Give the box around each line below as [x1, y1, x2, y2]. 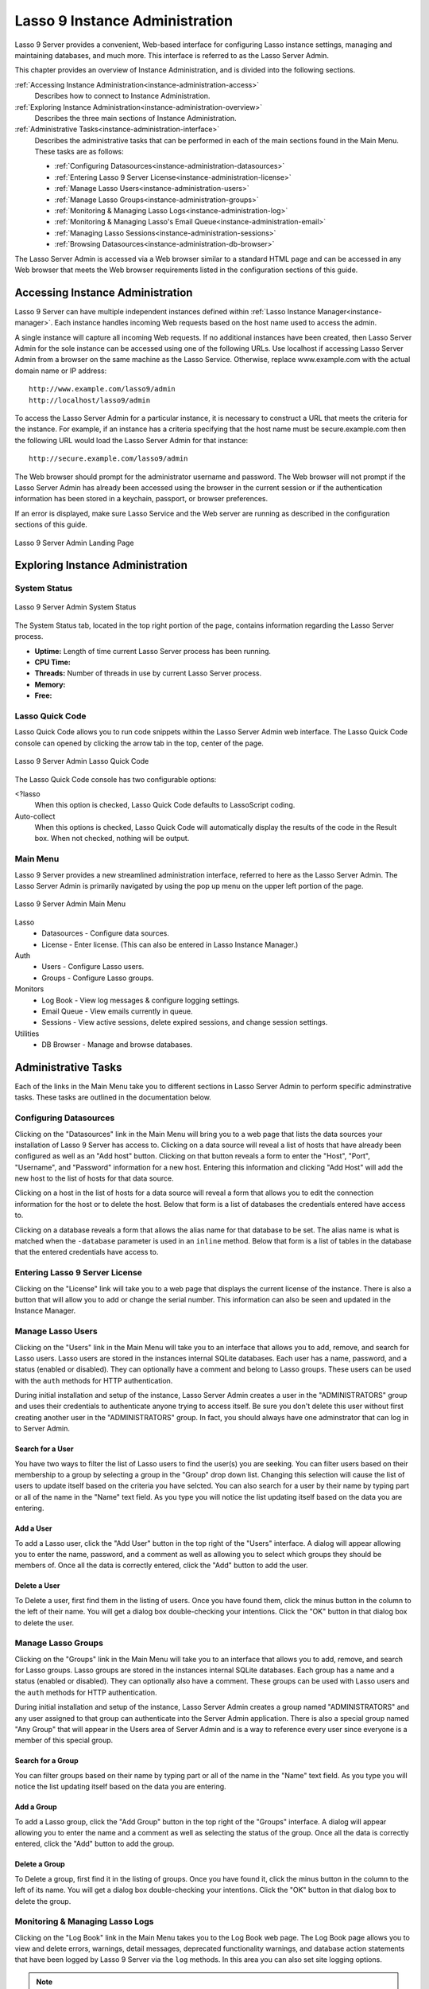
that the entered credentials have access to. [14, 1248, 159, 1257]
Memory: [34, 679, 66, 689]
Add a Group [14, 1802, 57, 1812]
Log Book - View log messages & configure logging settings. [41, 995, 240, 1005]
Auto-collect [14, 812, 56, 821]
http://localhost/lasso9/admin [29, 395, 151, 405]
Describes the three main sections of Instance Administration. [34, 113, 237, 123]
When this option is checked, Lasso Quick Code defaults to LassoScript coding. [34, 800, 296, 810]
